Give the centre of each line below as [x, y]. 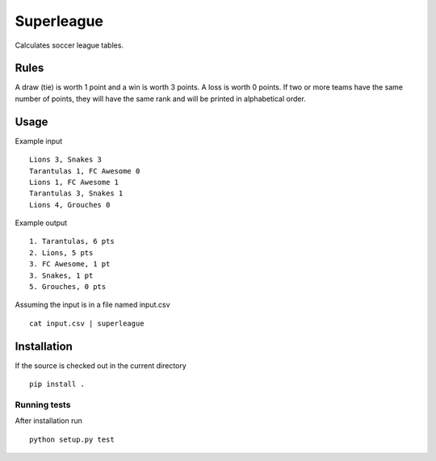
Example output [41, 223]
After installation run [48, 421]
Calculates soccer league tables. [69, 45]
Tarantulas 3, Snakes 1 [76, 193]
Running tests [43, 404]
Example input [39, 140]
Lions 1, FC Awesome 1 [74, 182]
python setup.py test [72, 439]
